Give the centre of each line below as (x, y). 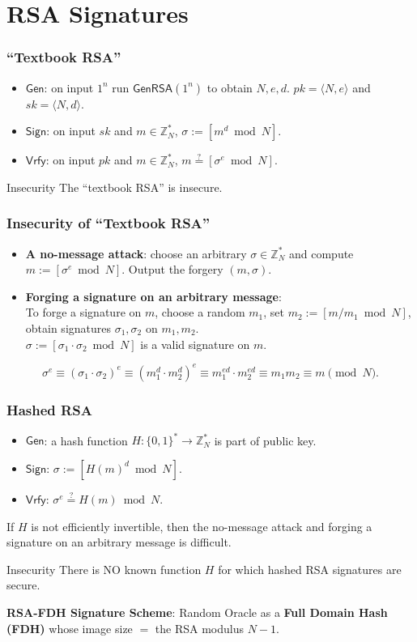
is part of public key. (265, 440)
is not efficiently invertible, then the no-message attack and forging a (202, 526)
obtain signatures (68, 327)
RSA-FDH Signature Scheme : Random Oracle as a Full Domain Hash (197, 612)
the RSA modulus (199, 628)
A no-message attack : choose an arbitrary (136, 253)
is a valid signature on (195, 344)
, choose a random (200, 312)
